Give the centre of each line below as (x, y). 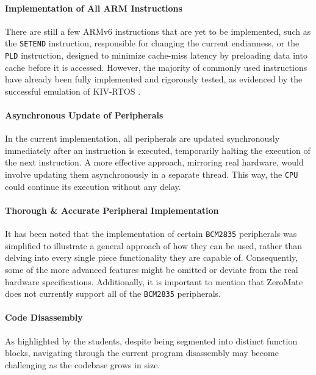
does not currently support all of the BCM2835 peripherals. (113, 293)
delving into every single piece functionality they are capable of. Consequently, (152, 257)
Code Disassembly (44, 317)
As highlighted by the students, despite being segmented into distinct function (151, 340)
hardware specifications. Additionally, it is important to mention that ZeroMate (154, 281)
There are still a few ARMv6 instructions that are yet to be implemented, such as (158, 31)
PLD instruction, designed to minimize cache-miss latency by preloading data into (156, 55)
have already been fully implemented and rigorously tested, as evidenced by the (154, 79)
